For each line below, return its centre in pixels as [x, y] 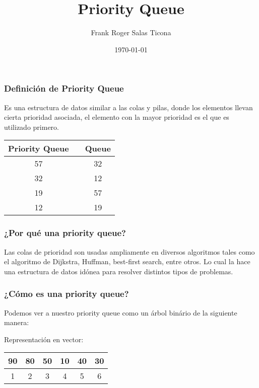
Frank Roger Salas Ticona [131, 32]
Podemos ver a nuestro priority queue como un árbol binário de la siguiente [121, 312]
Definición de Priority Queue [64, 88]
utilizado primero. [31, 127]
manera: [17, 322]
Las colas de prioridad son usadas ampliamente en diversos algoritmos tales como [129, 251]
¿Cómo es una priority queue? [67, 294]
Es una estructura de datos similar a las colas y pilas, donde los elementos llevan [128, 107]
